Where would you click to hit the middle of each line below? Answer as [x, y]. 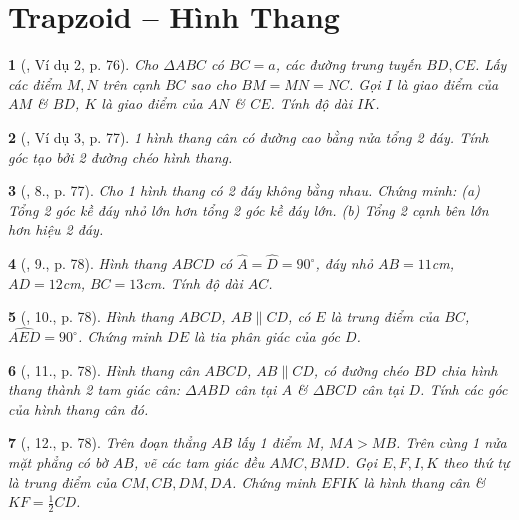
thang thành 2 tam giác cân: [94, 389]
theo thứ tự [476, 462]
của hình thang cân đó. [78, 408]
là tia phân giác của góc [266, 336]
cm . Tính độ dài [193, 282]
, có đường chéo [361, 369]
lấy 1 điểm [269, 442]
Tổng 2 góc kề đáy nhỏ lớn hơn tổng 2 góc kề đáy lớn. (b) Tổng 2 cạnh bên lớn [248, 209]
